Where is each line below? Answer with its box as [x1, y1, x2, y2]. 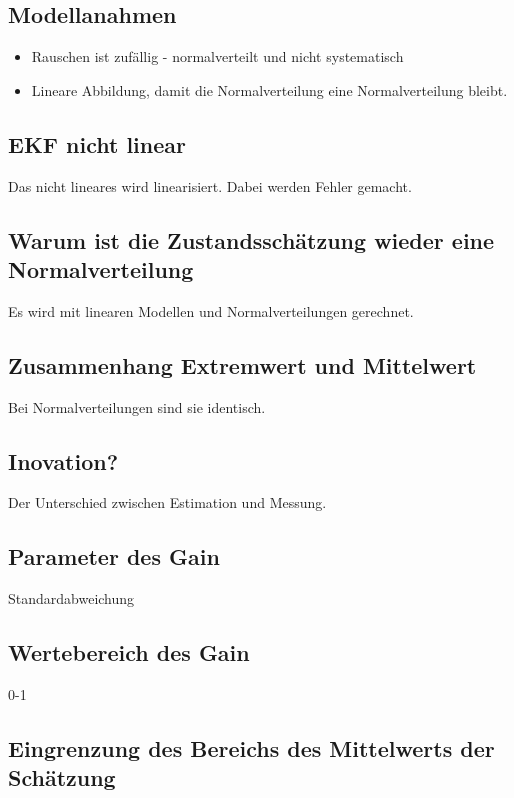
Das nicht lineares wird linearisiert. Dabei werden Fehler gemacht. [8, 175, 412, 196]
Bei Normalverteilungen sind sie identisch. [8, 396, 266, 417]
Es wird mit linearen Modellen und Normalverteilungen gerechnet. [8, 300, 414, 321]
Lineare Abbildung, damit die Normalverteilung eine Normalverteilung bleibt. [31, 79, 508, 100]
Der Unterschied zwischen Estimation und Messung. [8, 492, 327, 513]
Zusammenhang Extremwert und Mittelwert [8, 349, 477, 380]
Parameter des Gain [8, 541, 220, 572]
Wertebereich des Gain [8, 637, 250, 668]
